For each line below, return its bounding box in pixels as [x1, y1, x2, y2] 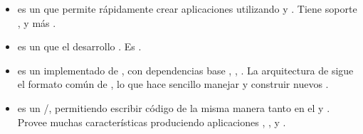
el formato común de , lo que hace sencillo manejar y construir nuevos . [17, 77, 329, 91]
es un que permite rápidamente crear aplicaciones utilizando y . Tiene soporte [17, 1, 357, 16]
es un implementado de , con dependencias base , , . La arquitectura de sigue [17, 62, 354, 77]
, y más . [17, 15, 56, 30]
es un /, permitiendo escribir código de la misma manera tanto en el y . [17, 100, 330, 115]
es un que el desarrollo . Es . [17, 39, 142, 54]
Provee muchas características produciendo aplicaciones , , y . [17, 114, 286, 129]
